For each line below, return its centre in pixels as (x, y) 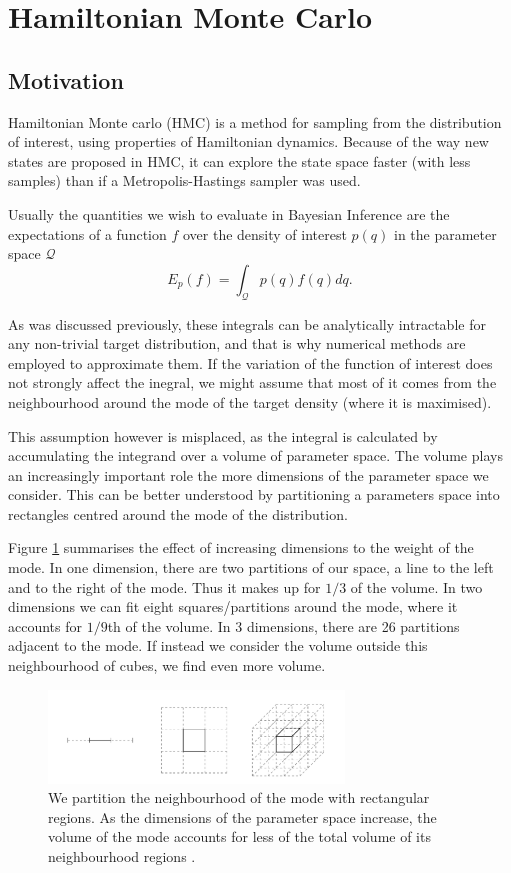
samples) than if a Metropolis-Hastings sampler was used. (184, 180)
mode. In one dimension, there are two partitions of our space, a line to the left (251, 567)
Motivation (66, 79)
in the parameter (445, 233)
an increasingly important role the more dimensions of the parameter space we (248, 474)
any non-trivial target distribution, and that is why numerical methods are (237, 343)
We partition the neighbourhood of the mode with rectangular (239, 797)
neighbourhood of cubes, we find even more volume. (167, 665)
